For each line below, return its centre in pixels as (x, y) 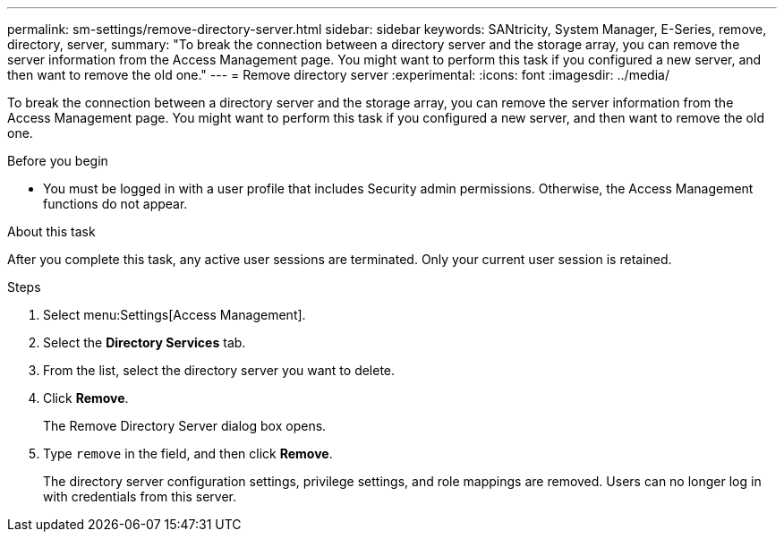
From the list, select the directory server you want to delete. (219, 370)
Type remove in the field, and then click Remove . (188, 453)
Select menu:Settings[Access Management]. (175, 315)
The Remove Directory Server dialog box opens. (185, 426)
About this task (51, 231)
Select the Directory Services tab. (145, 342)
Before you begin (58, 161)
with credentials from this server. (140, 496)
